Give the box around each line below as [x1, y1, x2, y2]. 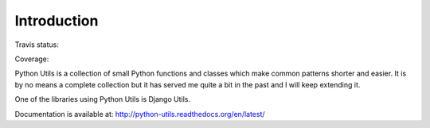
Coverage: [14, 54, 49, 64]
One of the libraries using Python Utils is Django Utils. [14, 95, 191, 104]
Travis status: [14, 40, 59, 49]
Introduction [14, 12, 99, 29]
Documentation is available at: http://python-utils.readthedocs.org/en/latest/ [14, 109, 266, 118]
